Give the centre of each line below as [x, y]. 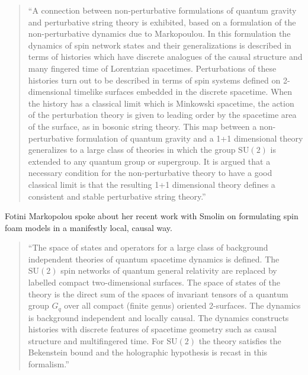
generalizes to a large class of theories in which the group [132, 150]
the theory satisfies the [240, 340]
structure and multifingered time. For [96, 340]
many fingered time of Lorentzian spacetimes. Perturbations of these [152, 68]
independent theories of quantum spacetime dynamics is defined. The [154, 259]
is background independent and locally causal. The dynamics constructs [158, 317]
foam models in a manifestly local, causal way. [89, 227]
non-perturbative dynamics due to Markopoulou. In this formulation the [159, 33]
